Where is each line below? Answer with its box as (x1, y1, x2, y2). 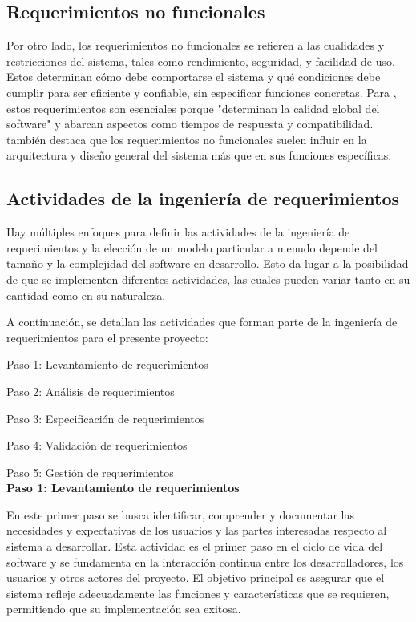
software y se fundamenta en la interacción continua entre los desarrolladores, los (6, 553, 404, 570)
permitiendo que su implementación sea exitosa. (6, 600, 241, 617)
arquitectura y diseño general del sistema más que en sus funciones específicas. (6, 147, 392, 164)
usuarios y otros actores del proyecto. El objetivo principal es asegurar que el (6, 569, 385, 586)
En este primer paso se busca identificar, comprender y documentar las (6, 506, 355, 523)
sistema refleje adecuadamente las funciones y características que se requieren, (6, 584, 390, 601)
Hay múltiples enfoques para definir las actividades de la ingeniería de (6, 224, 350, 240)
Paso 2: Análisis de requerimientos (6, 382, 175, 399)
